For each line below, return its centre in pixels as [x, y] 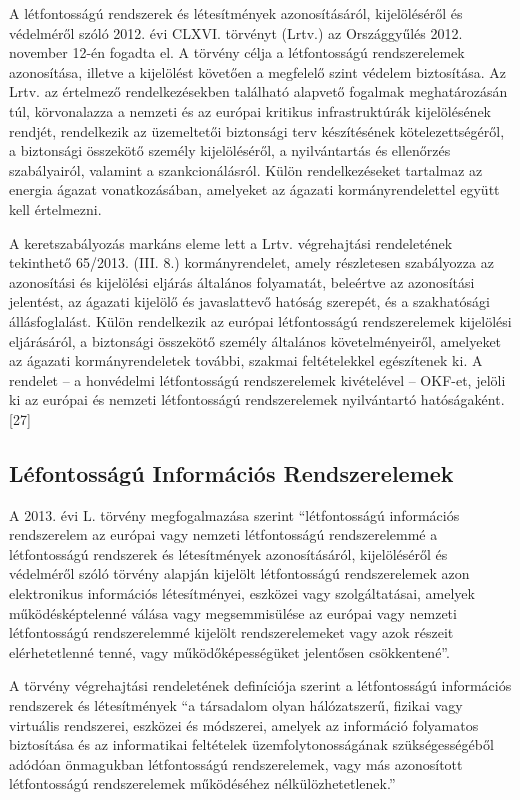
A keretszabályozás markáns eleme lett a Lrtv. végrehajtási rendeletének [231, 242]
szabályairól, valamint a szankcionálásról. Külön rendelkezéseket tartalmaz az [246, 169]
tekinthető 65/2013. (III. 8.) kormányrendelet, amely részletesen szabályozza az [251, 262]
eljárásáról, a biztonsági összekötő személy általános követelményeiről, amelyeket [255, 340]
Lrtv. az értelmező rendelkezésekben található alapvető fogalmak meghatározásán [258, 91]
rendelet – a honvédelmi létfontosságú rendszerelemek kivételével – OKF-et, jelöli [257, 379]
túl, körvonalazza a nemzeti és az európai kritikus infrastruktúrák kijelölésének [250, 110]
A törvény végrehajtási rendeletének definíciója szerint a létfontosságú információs [260, 685]
